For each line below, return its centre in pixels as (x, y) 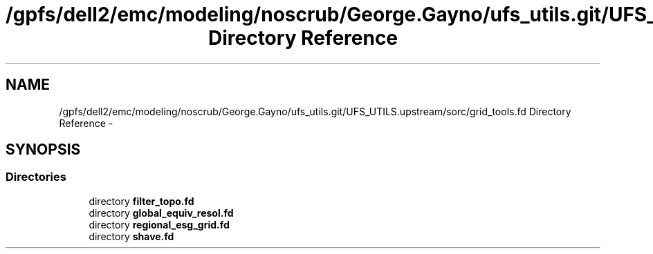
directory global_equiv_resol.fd (161, 213)
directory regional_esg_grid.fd (159, 224)
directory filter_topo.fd (141, 201)
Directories (36, 177)
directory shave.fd (131, 236)
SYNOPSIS (43, 150)
